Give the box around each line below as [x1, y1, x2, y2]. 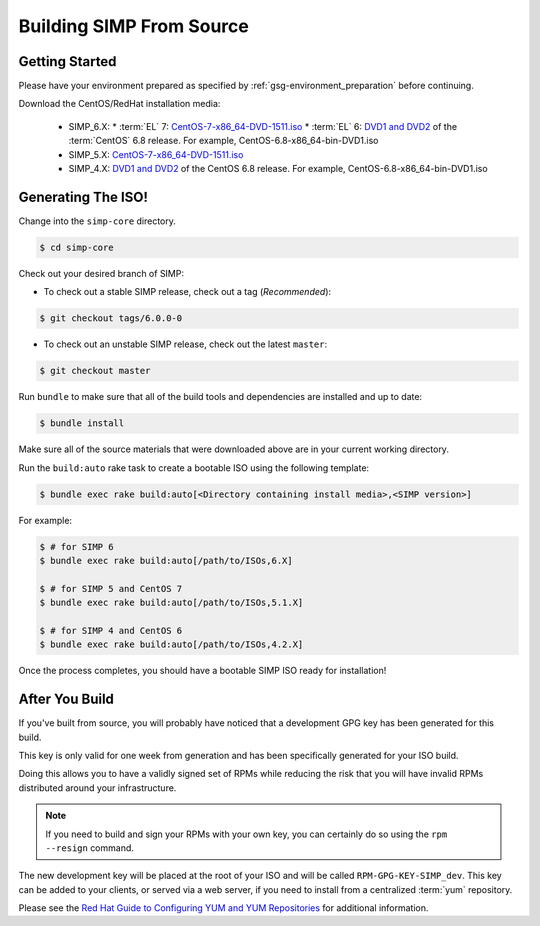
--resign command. [45, 841, 135, 854]
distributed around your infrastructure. [18, 781, 177, 794]
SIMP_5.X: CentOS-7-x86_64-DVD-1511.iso [68, 148, 244, 160]
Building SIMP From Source [18, 15, 249, 37]
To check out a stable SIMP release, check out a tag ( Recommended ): [43, 286, 332, 298]
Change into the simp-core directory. [18, 215, 177, 227]
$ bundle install [39, 418, 125, 429]
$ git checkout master [39, 365, 151, 377]
